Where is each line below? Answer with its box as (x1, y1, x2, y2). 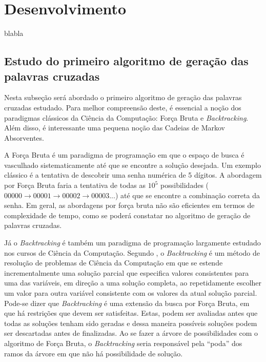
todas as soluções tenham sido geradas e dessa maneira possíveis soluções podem (4, 317, 257, 328)
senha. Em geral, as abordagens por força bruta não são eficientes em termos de (4, 200, 255, 211)
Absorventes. (4, 132, 44, 143)
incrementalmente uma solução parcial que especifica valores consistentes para (4, 267, 249, 278)
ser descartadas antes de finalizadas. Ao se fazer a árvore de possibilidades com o (4, 328, 258, 338)
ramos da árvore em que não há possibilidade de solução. (4, 348, 183, 358)
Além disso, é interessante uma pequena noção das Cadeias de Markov (4, 122, 225, 133)
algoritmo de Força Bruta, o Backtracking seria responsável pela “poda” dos (4, 337, 242, 348)
